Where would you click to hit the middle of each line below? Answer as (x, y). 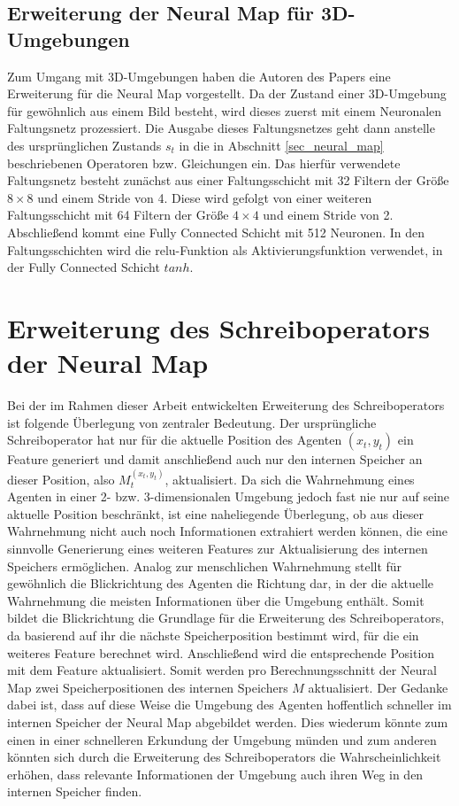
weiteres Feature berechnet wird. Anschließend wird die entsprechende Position (221, 652)
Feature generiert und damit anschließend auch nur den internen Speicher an (215, 459)
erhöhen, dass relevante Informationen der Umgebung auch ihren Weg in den (215, 774)
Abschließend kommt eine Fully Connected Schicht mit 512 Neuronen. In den (216, 232)
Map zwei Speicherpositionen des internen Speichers (148, 687)
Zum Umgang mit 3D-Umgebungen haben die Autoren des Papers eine (199, 76)
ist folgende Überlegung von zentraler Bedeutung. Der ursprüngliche (192, 422)
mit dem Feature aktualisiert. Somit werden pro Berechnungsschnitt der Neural (222, 670)
